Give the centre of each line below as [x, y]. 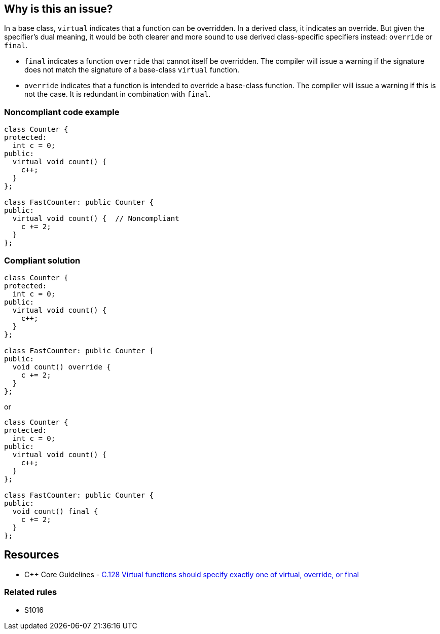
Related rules [31, 592]
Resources [32, 555]
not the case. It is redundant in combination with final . [118, 94]
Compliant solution [42, 260]
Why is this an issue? [59, 9]
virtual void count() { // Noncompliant [96, 219]
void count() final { [55, 511]
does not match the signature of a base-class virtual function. [132, 70]
